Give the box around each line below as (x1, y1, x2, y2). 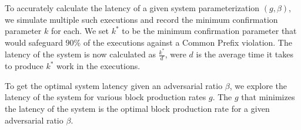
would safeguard (5, 36, 63, 48)
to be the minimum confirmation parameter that (122, 25, 297, 37)
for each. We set (51, 25, 109, 37)
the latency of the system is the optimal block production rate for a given (5, 102, 270, 115)
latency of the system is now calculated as (5, 48, 156, 60)
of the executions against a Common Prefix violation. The (83, 36, 292, 48)
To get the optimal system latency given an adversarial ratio (5, 79, 223, 91)
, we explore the (229, 79, 287, 91)
